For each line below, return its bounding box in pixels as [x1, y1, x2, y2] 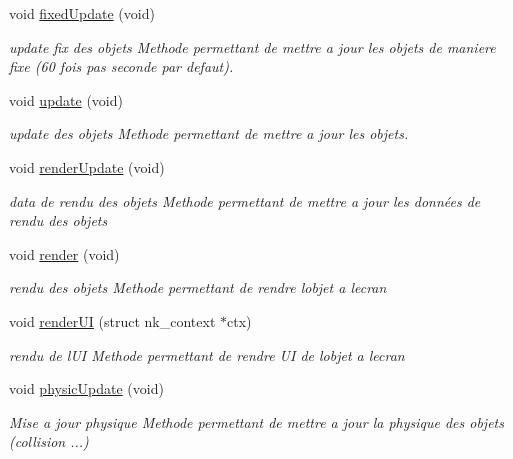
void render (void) [9, 243, 120, 264]
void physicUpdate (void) [9, 378, 164, 399]
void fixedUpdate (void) [9, 3, 155, 23]
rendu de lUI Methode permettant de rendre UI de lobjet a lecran [9, 344, 405, 365]
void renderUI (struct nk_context [9, 310, 216, 331]
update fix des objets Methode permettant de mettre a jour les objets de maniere [9, 36, 496, 57]
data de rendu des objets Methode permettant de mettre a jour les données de [9, 190, 481, 211]
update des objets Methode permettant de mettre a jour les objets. [9, 123, 409, 144]
